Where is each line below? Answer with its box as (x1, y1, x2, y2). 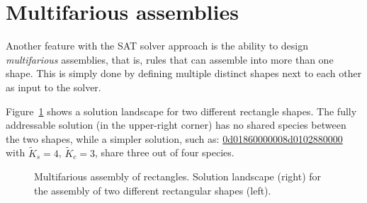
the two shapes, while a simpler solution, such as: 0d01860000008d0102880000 (6, 131, 343, 146)
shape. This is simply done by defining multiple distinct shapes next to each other (6, 66, 362, 81)
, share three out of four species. (94, 145, 235, 160)
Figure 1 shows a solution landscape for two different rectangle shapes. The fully (6, 103, 357, 118)
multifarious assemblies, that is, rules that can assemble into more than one (6, 52, 334, 66)
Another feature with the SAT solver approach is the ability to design (6, 38, 309, 53)
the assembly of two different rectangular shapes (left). (34, 182, 271, 197)
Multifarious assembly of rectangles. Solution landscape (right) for (34, 169, 322, 184)
